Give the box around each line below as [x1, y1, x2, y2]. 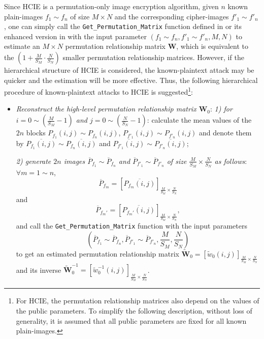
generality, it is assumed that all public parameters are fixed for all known [16, 315, 247, 326]
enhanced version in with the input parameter [4, 31, 147, 41]
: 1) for [210, 103, 233, 114]
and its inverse [16, 264, 61, 275]
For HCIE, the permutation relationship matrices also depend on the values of [16, 295, 259, 306]
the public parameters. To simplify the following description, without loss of [16, 305, 252, 316]
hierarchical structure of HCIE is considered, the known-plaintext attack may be [4, 65, 254, 75]
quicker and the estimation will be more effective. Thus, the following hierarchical [4, 74, 258, 85]
